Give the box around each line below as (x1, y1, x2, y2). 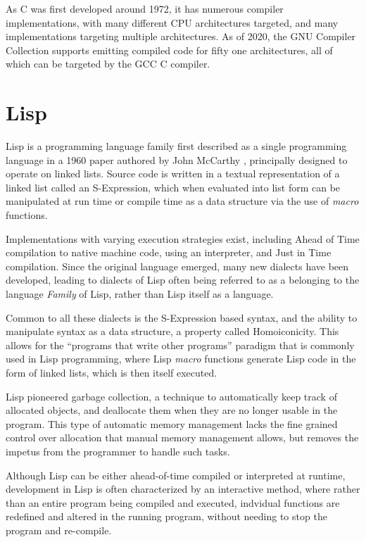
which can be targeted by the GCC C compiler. (6, 56, 210, 71)
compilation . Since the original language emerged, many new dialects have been (6, 258, 349, 273)
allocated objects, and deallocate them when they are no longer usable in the (6, 403, 338, 417)
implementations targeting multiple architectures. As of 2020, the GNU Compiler (6, 29, 356, 44)
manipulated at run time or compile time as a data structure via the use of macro (6, 194, 359, 208)
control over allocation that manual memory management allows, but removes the (6, 430, 359, 445)
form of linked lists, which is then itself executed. (6, 365, 217, 379)
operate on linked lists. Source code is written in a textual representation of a (6, 166, 340, 181)
